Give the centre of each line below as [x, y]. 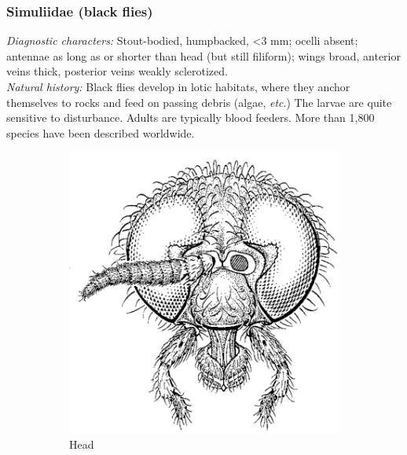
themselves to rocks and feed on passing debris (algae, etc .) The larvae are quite [199, 102]
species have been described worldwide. [101, 132]
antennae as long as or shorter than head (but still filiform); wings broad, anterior [203, 55]
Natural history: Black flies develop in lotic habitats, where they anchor [178, 86]
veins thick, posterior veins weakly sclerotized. [117, 71]
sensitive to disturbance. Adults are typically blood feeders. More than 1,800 [191, 117]
